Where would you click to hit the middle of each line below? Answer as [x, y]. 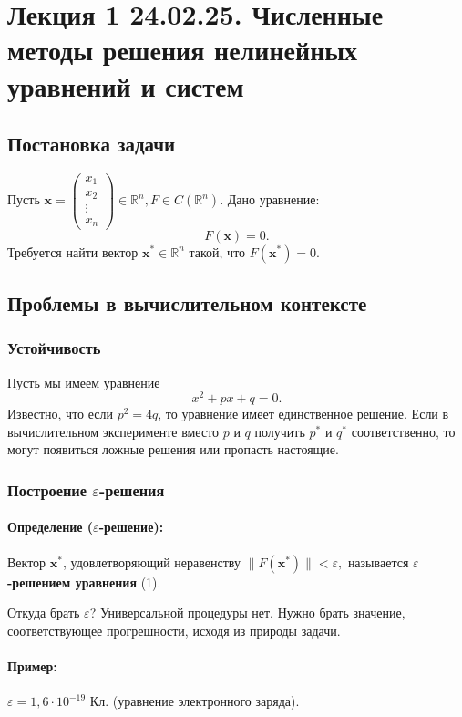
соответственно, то [403, 431]
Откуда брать [44, 613]
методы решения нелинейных [183, 50]
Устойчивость [54, 348]
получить [280, 431]
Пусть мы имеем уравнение [84, 382]
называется [378, 561]
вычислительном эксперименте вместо [113, 431]
